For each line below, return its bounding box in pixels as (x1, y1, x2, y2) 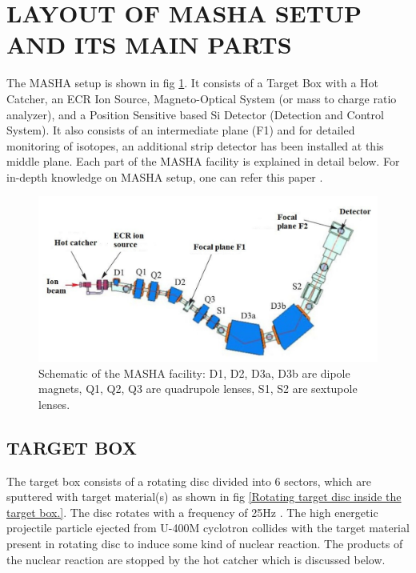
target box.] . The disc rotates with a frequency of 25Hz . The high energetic (6, 503, 378, 520)
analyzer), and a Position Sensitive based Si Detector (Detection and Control (6, 106, 384, 122)
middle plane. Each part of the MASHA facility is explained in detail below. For (6, 153, 400, 170)
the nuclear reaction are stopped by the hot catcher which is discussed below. (6, 551, 386, 567)
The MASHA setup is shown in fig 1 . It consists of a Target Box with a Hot (6, 74, 378, 91)
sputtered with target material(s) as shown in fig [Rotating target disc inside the (6, 488, 402, 505)
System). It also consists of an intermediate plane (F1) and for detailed (6, 122, 355, 138)
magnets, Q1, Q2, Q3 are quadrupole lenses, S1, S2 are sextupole (38, 380, 358, 397)
